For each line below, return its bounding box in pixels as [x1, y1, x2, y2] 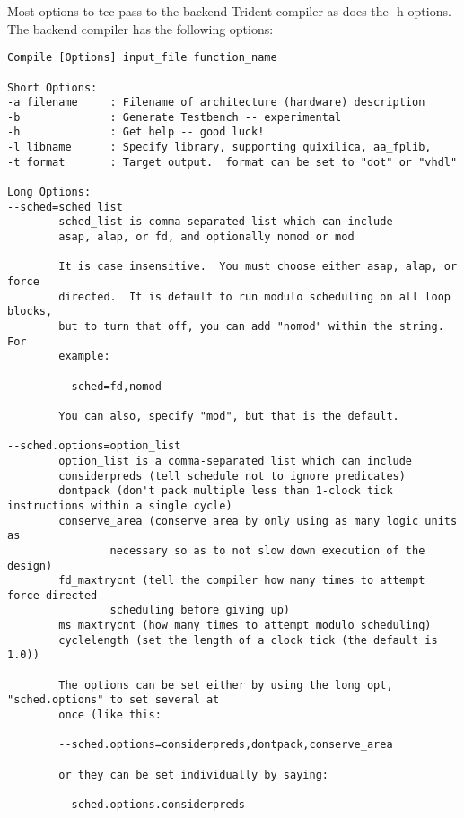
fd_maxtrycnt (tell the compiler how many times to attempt [58, 574, 425, 587]
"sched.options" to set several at [7, 693, 220, 707]
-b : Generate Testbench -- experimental [7, 110, 342, 124]
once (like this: [58, 709, 162, 722]
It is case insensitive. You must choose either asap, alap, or [58, 260, 458, 274]
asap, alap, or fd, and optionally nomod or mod [58, 231, 355, 244]
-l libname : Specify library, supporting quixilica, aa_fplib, [7, 141, 432, 154]
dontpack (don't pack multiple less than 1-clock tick [58, 484, 393, 498]
